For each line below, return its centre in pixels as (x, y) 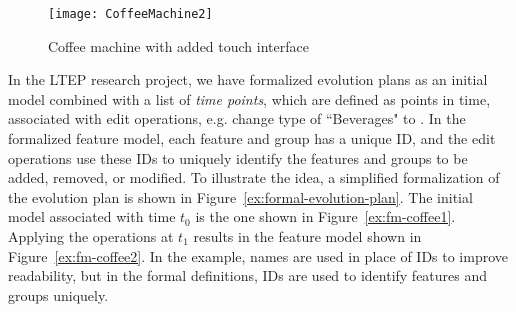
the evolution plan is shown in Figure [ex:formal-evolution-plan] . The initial (240, 196)
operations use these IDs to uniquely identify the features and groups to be (238, 157)
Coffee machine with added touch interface (178, 45)
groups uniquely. (58, 294)
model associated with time (92, 216)
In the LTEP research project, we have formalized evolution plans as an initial (248, 79)
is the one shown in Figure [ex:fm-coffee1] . (325, 216)
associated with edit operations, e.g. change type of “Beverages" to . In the (237, 118)
